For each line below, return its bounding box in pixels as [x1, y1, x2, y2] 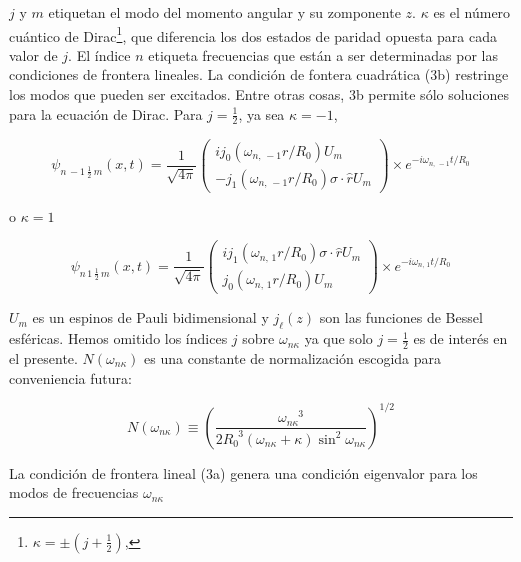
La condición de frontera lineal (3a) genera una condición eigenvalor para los [9, 462, 478, 483]
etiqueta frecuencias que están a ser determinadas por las [148, 44, 498, 65]
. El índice [68, 44, 131, 65]
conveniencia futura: [9, 367, 132, 388]
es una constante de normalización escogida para [144, 347, 442, 368]
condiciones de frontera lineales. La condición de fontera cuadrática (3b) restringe [9, 64, 509, 85]
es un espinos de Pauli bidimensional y [32, 307, 269, 328]
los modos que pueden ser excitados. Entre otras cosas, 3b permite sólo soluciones [9, 84, 510, 105]
